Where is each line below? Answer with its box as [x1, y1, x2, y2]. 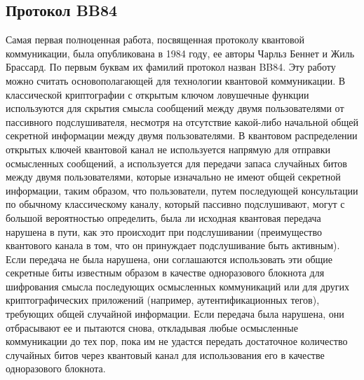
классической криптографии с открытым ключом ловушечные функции [6, 87, 309, 101]
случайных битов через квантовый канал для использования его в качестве [6, 347, 325, 362]
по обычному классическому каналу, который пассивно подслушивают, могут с [6, 197, 345, 211]
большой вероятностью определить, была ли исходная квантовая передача [6, 210, 321, 225]
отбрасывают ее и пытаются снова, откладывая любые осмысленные [6, 320, 298, 335]
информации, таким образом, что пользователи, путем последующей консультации [6, 183, 358, 197]
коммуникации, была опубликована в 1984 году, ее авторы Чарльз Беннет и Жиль [6, 45, 355, 60]
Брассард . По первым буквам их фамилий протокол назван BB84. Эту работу [6, 59, 336, 74]
